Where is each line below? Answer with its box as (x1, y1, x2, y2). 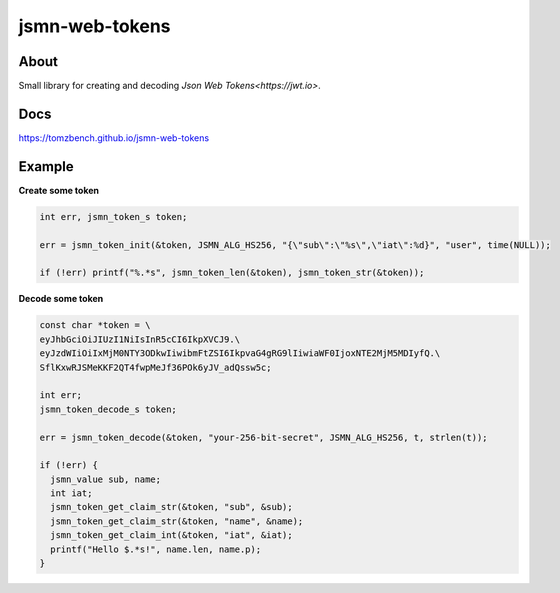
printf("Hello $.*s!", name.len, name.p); (50, 543, 262, 555)
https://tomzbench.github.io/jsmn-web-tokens (18, 131, 210, 144)
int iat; (50, 488, 93, 499)
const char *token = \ (39, 320, 151, 331)
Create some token (18, 184, 100, 196)
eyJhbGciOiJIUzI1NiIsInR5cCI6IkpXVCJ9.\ (39, 333, 240, 345)
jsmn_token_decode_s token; (39, 403, 177, 415)
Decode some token (18, 293, 104, 305)
